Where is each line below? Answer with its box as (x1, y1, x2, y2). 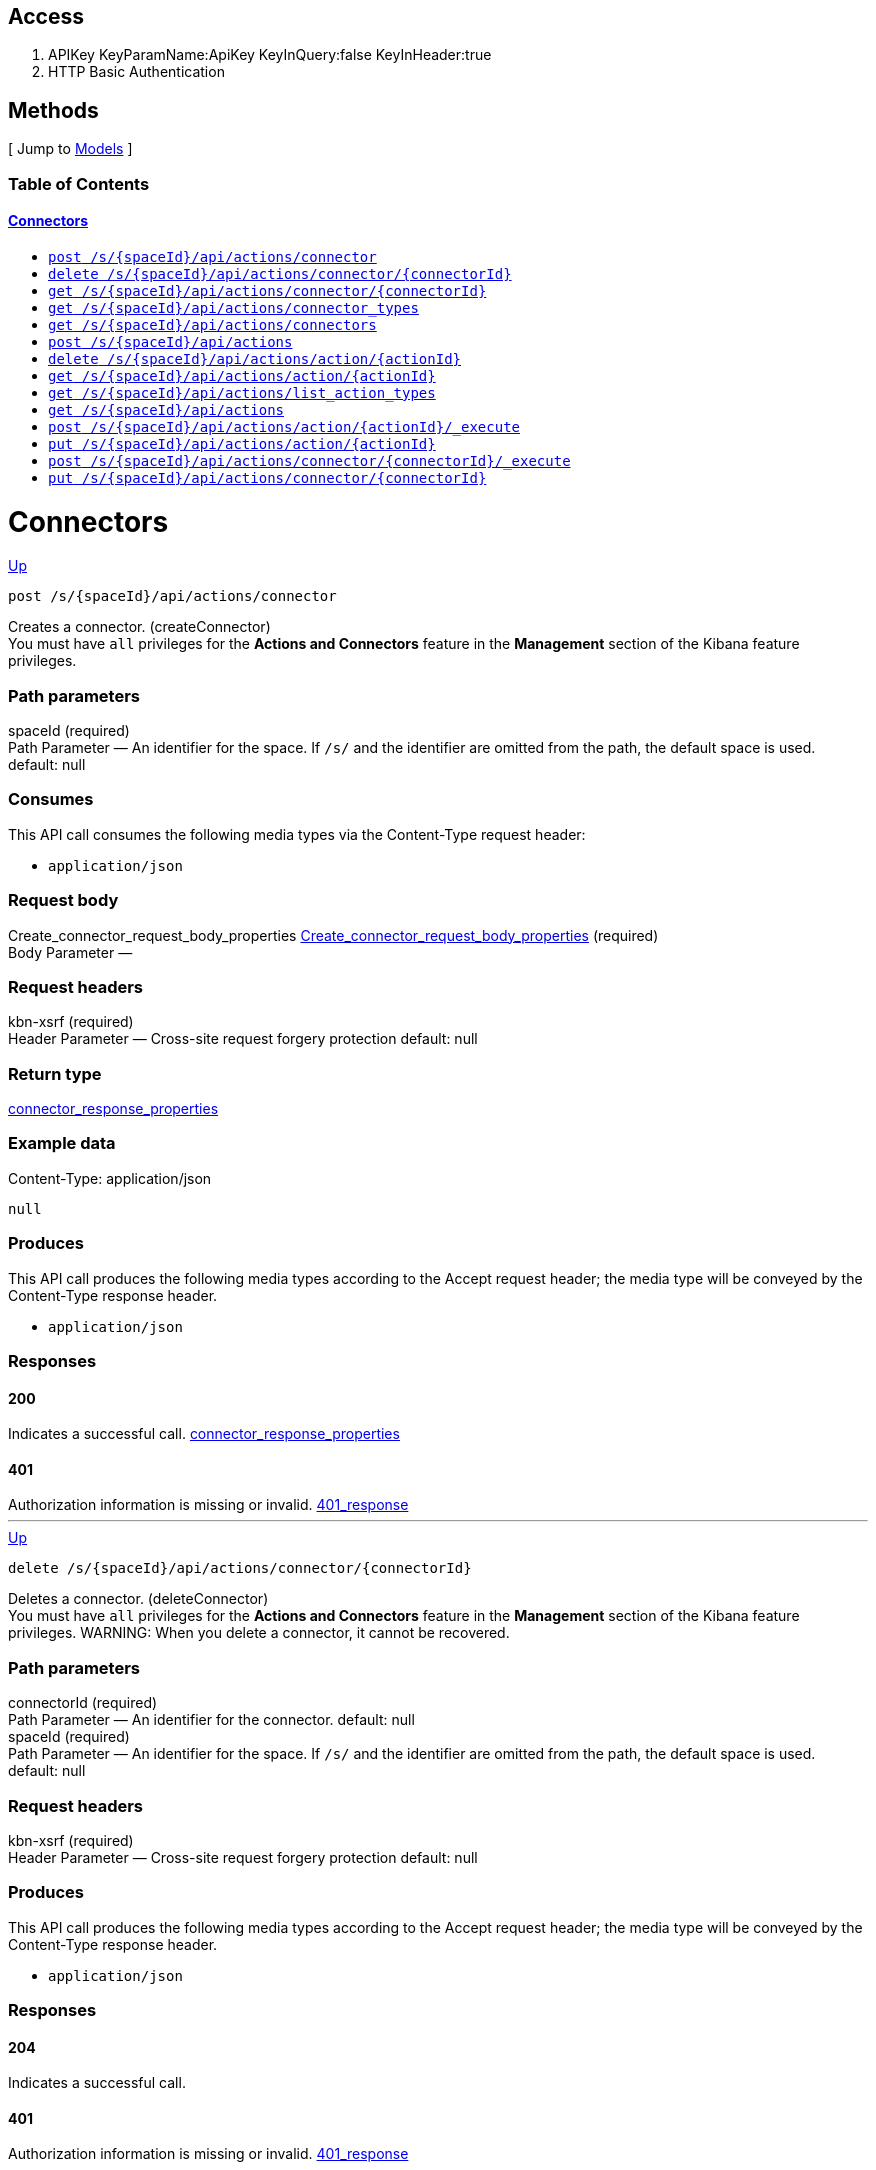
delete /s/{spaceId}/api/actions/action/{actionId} (48, 350, 462, 367)
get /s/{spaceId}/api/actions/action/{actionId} (48, 367, 436, 384)
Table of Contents (8, 173, 150, 194)
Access (8, 4, 84, 29)
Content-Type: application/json (8, 1169, 212, 1187)
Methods (8, 97, 99, 123)
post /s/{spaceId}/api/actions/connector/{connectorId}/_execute (48, 452, 571, 469)
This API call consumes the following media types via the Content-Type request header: (8, 825, 586, 843)
